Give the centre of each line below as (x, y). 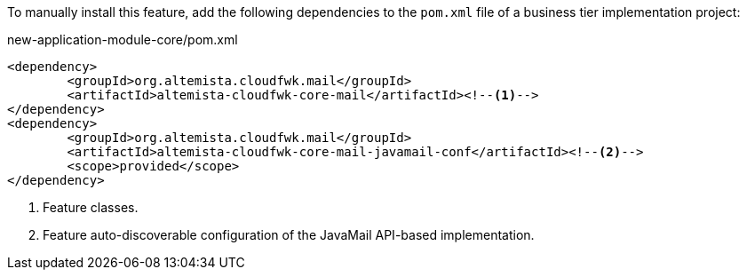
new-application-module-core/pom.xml (123, 40)
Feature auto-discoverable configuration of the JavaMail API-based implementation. (289, 235)
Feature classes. (91, 207)
